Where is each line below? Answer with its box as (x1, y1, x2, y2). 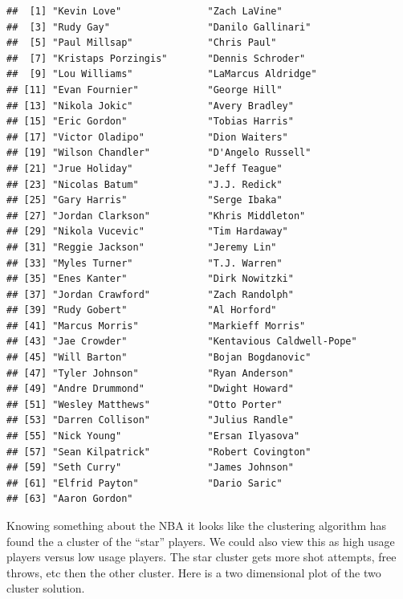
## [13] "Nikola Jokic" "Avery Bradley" (6, 100, 294, 112)
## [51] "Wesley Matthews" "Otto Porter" (6, 398, 283, 410)
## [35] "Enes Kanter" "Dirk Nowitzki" (6, 273, 294, 285)
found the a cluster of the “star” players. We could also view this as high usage (6, 532, 395, 549)
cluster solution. (6, 580, 85, 597)
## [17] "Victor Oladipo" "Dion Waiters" (6, 131, 288, 143)
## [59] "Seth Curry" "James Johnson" (6, 462, 294, 474)
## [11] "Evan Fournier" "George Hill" (6, 84, 283, 96)
